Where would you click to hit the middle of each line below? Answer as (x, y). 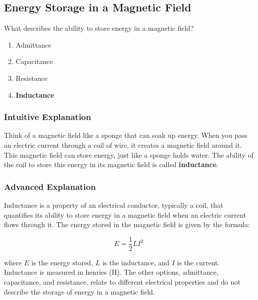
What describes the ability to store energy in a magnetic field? (99, 28)
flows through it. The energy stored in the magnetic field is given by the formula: (127, 224)
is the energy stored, (62, 262)
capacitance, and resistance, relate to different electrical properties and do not (122, 282)
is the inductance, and (136, 262)
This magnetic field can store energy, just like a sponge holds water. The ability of (129, 154)
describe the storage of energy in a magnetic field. (79, 291)
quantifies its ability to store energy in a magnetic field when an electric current (125, 214)
